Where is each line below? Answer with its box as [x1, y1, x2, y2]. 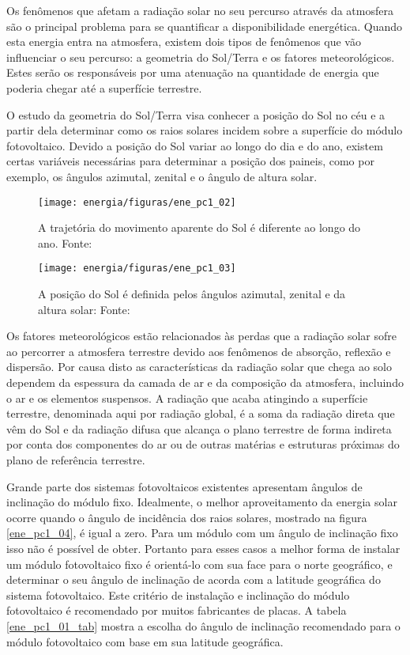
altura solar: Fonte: [38, 301, 130, 317]
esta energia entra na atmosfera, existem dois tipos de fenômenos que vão [6, 33, 361, 50]
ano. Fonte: [38, 234, 92, 251]
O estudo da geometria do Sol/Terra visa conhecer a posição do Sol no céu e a [6, 106, 386, 123]
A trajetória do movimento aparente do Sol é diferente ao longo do [38, 219, 361, 236]
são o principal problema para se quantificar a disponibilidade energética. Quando [6, 17, 402, 34]
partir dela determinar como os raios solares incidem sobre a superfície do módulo [6, 122, 403, 138]
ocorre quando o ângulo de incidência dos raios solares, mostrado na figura [6, 509, 367, 525]
